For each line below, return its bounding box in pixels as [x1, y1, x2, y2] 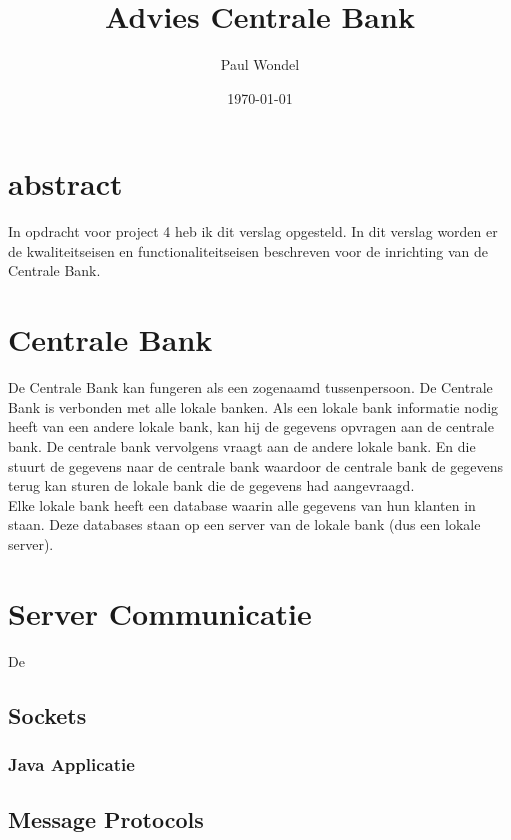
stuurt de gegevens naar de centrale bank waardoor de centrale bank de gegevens [8, 455, 504, 476]
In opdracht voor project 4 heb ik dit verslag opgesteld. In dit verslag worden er [8, 221, 498, 242]
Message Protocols [8, 804, 204, 835]
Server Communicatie [8, 592, 312, 633]
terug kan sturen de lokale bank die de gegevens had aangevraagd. [8, 475, 415, 496]
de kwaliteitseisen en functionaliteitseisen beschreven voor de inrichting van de [8, 240, 488, 261]
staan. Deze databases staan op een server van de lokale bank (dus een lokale [8, 514, 481, 535]
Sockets [8, 699, 87, 730]
